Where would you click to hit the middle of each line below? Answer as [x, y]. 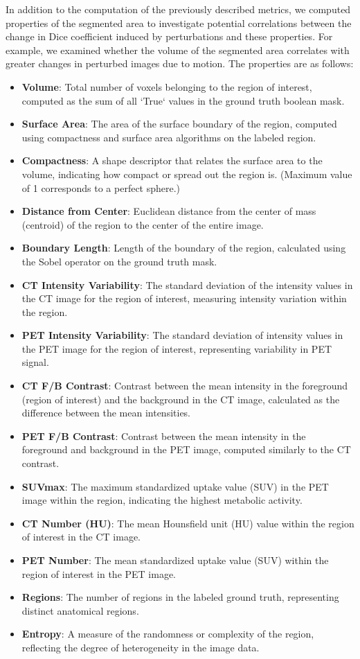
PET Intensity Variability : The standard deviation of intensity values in [182, 335]
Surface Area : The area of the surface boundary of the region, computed [179, 124]
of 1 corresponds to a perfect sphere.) [101, 187]
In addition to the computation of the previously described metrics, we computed [178, 9]
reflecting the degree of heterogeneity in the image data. [141, 647]
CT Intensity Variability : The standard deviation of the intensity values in [187, 284]
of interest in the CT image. [81, 537]
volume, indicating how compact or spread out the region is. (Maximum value [187, 174]
